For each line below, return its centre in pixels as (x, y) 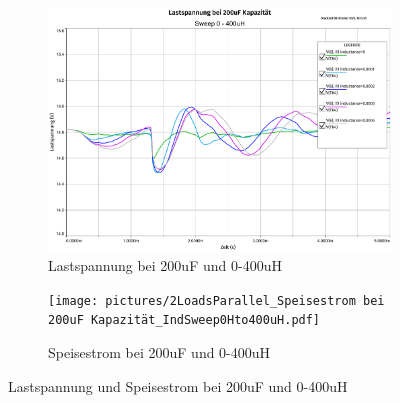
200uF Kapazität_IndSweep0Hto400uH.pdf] (184, 320)
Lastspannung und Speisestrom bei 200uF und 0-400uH (178, 385)
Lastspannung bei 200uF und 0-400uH (165, 265)
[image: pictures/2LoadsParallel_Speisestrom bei (216, 300)
